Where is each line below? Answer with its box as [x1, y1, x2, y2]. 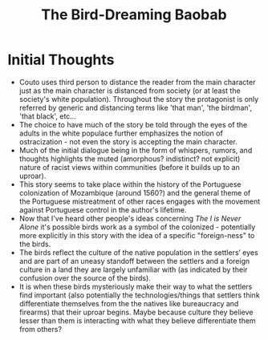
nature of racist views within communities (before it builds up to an [18, 162, 240, 172]
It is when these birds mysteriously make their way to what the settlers [18, 281, 253, 291]
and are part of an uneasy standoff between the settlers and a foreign [18, 256, 250, 265]
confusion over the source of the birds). [18, 273, 152, 282]
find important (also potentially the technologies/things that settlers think [18, 290, 260, 300]
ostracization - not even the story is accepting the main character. [18, 136, 238, 146]
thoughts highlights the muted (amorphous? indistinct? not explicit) [18, 154, 241, 164]
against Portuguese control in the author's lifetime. [18, 204, 187, 214]
